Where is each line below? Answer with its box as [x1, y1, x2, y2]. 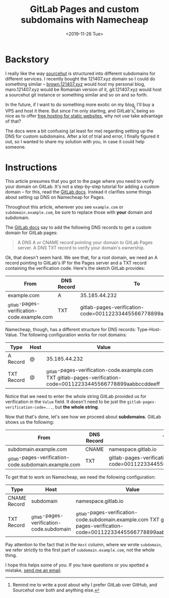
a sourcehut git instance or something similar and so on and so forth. [5, 91, 148, 97]
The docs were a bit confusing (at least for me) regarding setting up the [5, 128, 153, 134]
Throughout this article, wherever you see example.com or [5, 204, 124, 210]
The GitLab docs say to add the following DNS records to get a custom [5, 225, 152, 231]
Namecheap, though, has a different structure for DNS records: [5, 327, 136, 333]
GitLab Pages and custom [30, 4, 139, 15]
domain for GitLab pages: [5, 230, 58, 236]
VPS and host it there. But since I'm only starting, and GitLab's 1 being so [5, 107, 155, 114]
